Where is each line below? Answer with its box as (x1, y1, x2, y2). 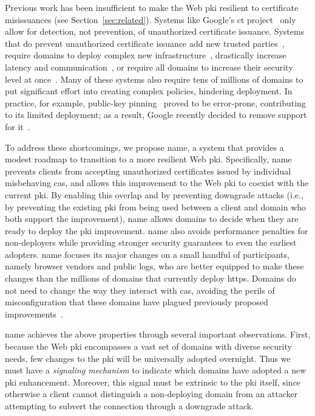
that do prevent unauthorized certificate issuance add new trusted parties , (5, 36, 285, 49)
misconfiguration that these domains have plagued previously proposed (5, 296, 268, 308)
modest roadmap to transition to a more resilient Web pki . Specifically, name (5, 153, 292, 165)
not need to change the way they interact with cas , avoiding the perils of (5, 283, 275, 296)
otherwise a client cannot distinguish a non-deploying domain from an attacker (5, 387, 298, 400)
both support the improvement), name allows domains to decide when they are (5, 212, 299, 225)
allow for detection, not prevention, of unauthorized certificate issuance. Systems (5, 25, 305, 38)
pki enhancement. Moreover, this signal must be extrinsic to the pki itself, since (5, 375, 301, 388)
